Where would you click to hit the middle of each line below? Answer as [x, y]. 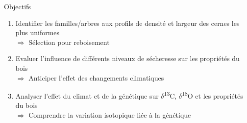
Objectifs [17, 6]
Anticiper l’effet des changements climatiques [96, 77]
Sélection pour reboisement [69, 42]
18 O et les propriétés [212, 95]
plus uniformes [37, 32]
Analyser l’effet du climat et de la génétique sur [87, 95]
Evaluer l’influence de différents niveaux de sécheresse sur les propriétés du [127, 58]
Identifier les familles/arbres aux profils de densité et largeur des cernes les [127, 23]
